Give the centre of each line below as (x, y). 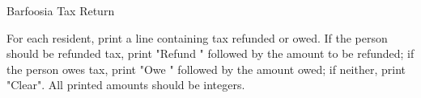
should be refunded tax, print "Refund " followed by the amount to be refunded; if (210, 53)
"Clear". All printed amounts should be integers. (126, 85)
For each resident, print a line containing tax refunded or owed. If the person (197, 37)
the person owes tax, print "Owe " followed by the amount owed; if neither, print (206, 69)
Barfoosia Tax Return (61, 10)
